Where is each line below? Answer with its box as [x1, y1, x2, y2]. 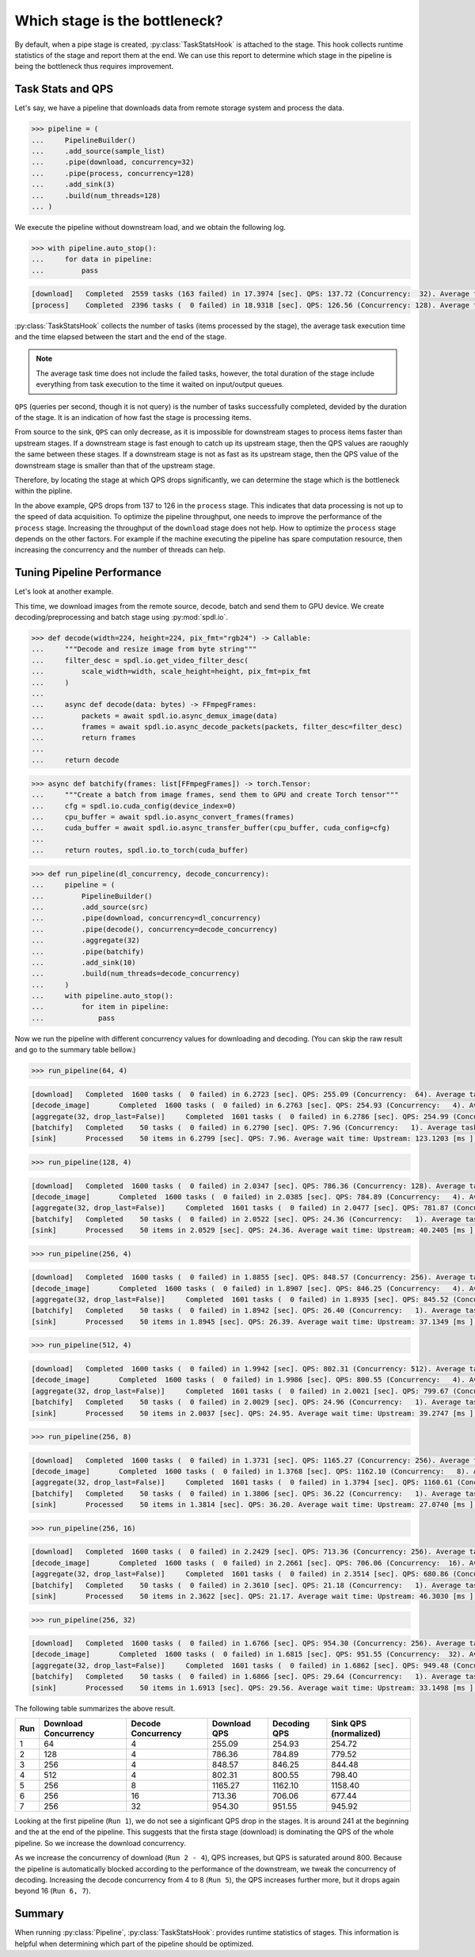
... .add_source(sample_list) [31, 147, 165, 155]
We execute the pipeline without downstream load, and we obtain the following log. [14, 222, 287, 231]
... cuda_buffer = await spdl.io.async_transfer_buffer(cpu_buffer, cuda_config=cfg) [31, 824, 391, 832]
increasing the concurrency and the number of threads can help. [14, 545, 226, 555]
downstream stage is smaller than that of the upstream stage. [14, 461, 215, 470]
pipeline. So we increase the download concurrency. [14, 1838, 186, 1848]
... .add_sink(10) [31, 957, 136, 967]
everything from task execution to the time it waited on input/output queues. [36, 380, 284, 389]
